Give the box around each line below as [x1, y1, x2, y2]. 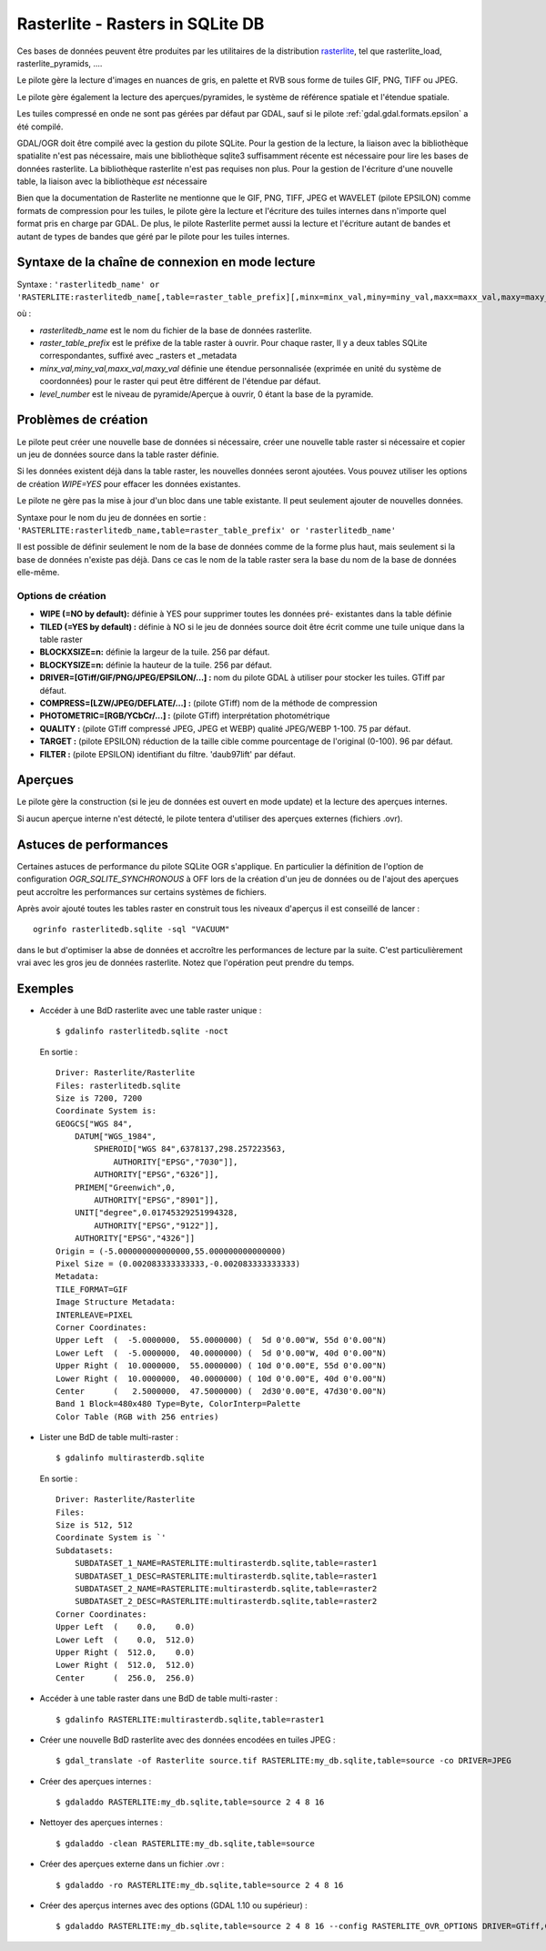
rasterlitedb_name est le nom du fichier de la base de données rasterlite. [39, 324, 313, 336]
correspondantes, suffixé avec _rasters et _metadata [39, 351, 238, 361]
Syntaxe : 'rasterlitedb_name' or [16, 279, 160, 290]
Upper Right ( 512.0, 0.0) [56, 1647, 196, 1657]
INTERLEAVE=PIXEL [56, 1309, 133, 1320]
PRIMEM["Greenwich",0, [74, 1182, 177, 1193]
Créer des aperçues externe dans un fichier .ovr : [39, 1858, 225, 1870]
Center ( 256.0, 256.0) [56, 1672, 196, 1683]
